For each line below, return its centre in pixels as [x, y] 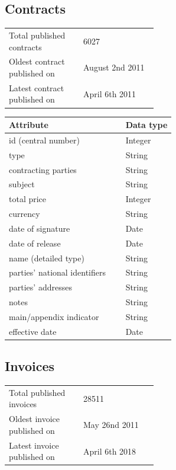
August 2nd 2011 [114, 67]
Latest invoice [34, 445]
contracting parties [43, 169]
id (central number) [44, 140]
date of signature [40, 228]
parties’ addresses [40, 287]
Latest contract [37, 87]
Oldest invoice [35, 419]
